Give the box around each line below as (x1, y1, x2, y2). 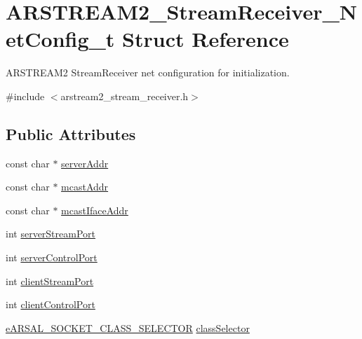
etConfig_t (6, 25, 115, 53)
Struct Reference (122, 25, 289, 53)
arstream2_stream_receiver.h (60, 88, 189, 103)
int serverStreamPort (6, 226, 96, 241)
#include (6, 88, 45, 103)
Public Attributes (6, 123, 136, 144)
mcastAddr (61, 179, 109, 194)
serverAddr (61, 155, 109, 170)
